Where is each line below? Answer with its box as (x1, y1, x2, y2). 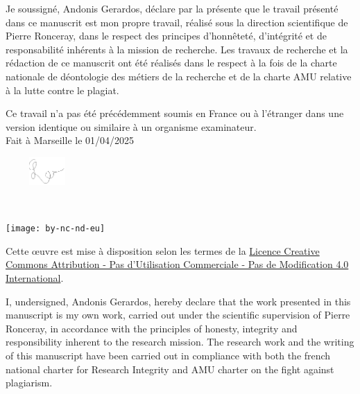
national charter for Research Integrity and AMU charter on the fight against (6, 361, 334, 376)
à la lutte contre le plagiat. (6, 82, 119, 97)
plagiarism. (6, 375, 53, 390)
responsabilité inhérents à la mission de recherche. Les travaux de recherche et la (6, 42, 348, 56)
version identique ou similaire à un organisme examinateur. (6, 119, 257, 134)
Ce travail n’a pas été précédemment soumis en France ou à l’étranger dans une (6, 106, 344, 120)
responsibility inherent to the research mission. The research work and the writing (6, 334, 354, 349)
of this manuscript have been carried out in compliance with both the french (6, 348, 331, 362)
